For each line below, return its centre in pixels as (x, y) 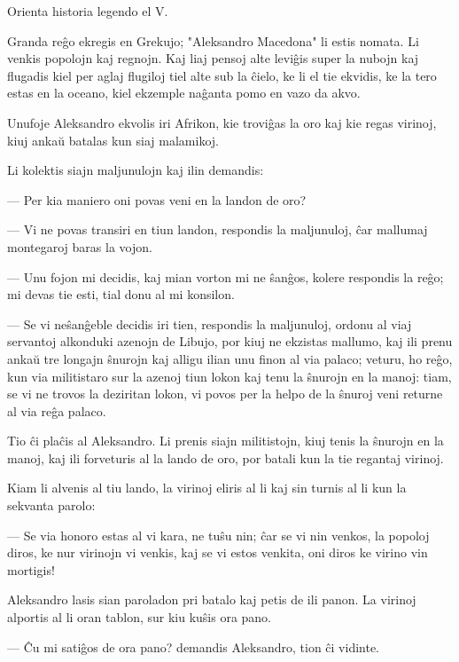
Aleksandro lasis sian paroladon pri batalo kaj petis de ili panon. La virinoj (212, 599)
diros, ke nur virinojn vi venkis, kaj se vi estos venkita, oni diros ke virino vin (218, 552)
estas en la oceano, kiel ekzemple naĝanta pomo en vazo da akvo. (184, 93)
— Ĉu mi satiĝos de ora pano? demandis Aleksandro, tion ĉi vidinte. (193, 646)
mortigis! (31, 569)
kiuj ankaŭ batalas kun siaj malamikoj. (113, 140)
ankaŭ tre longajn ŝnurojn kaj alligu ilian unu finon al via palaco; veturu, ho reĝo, (230, 358)
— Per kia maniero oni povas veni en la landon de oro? (157, 199)
